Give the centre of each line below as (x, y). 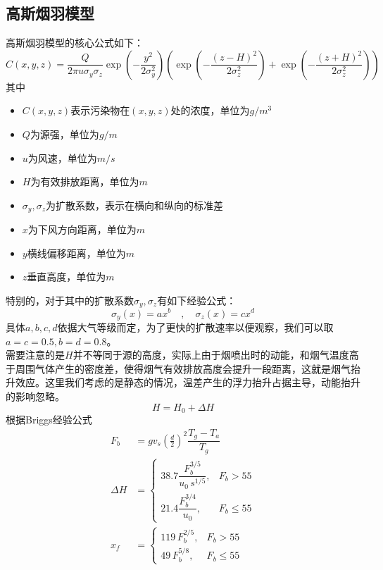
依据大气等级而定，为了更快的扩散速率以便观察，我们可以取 (195, 327)
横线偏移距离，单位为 (76, 253)
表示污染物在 (100, 110)
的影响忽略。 (35, 396)
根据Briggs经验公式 (49, 419)
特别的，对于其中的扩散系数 (70, 300)
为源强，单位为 (64, 134)
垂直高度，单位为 (67, 277)
